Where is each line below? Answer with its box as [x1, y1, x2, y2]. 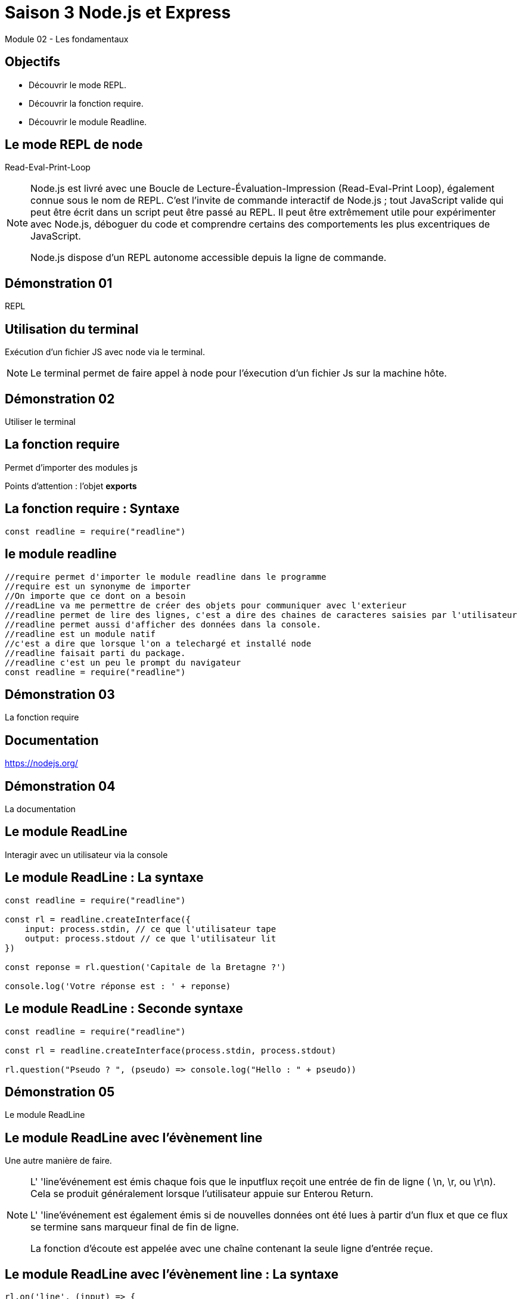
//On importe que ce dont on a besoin [5, 591, 186, 601]
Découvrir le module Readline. [29, 116, 147, 127]
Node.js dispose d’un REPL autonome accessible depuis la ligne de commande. [30, 251, 387, 264]
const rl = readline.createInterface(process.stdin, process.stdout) [5, 1045, 337, 1055]
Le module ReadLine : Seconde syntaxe [5, 1001, 243, 1017]
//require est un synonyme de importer [5, 581, 191, 591]
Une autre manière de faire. [5, 1155, 112, 1166]
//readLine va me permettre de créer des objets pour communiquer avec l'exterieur [5, 600, 407, 610]
